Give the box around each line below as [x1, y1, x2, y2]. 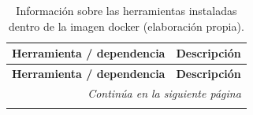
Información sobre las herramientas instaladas [16, 2, 237, 18]
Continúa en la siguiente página [87, 84, 241, 101]
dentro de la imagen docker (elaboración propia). [8, 17, 244, 34]
